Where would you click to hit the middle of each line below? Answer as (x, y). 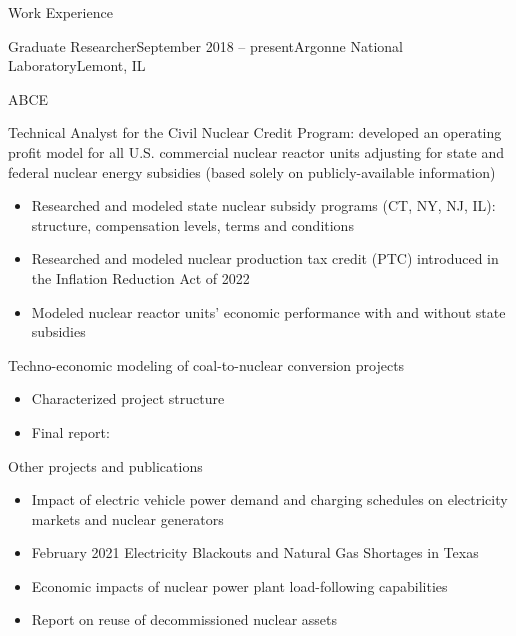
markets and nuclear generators (127, 518)
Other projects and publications (105, 465)
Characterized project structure (128, 398)
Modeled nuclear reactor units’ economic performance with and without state (268, 311)
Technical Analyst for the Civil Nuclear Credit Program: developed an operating (255, 132)
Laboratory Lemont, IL (77, 65)
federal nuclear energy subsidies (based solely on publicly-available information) (252, 171)
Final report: (70, 431)
